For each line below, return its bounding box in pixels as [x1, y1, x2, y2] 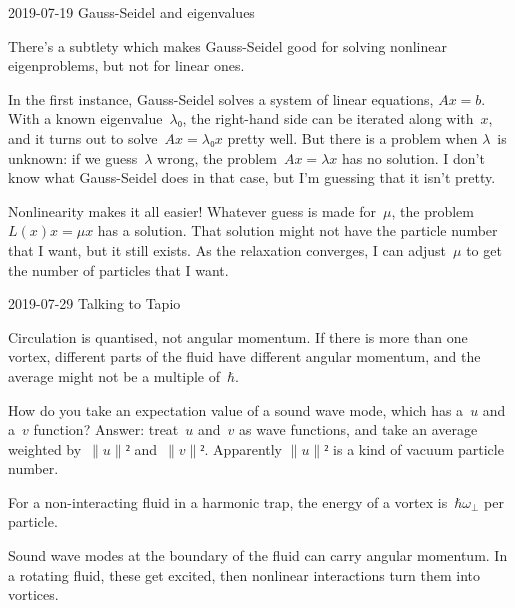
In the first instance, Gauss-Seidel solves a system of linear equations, [8, 88, 434, 109]
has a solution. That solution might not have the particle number [97, 220, 498, 241]
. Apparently [204, 438, 283, 459]
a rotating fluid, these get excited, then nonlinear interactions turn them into [8, 564, 481, 585]
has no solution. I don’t [341, 147, 485, 168]
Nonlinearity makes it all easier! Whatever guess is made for [8, 200, 377, 221]
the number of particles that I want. [8, 259, 229, 280]
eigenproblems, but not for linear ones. [8, 55, 245, 76]
